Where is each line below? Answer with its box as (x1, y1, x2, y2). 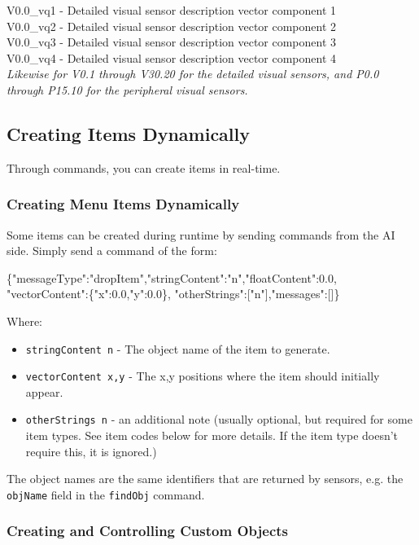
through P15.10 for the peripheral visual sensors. (7, 81, 248, 98)
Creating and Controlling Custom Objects (7, 521, 288, 541)
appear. (25, 383, 63, 400)
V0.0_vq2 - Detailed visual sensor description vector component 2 (7, 17, 337, 34)
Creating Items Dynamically (7, 121, 250, 146)
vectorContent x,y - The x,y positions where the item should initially (25, 367, 380, 385)
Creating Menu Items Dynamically (7, 194, 240, 214)
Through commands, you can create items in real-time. (7, 159, 281, 176)
